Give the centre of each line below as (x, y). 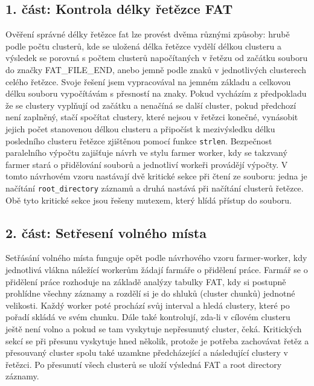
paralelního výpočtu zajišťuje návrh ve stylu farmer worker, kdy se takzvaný (146, 153)
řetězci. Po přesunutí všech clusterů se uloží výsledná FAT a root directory (144, 364)
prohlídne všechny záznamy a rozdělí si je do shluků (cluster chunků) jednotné (150, 293)
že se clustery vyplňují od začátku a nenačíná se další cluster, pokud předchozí (151, 105)
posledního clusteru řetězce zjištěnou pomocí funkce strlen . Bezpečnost (139, 140)
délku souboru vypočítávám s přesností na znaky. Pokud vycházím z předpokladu (156, 93)
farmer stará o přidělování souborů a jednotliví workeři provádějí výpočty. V (147, 164)
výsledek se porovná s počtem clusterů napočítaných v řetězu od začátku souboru (157, 58)
